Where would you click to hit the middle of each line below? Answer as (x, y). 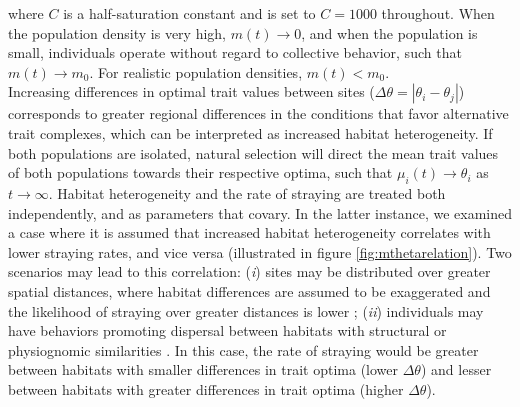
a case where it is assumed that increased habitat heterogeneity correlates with (249, 232)
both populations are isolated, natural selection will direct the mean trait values (253, 152)
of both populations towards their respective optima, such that (200, 172)
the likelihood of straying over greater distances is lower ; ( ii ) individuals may (246, 310)
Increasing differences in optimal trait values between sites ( (191, 91)
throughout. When (438, 13)
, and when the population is (389, 32)
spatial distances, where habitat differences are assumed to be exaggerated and (249, 290)
